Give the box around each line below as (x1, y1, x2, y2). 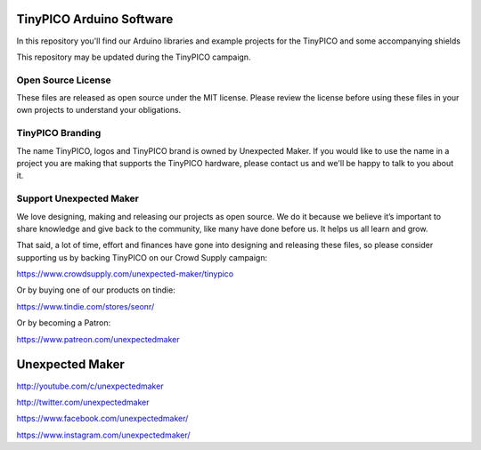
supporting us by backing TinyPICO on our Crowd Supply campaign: (16, 252, 267, 262)
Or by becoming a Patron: (16, 317, 111, 328)
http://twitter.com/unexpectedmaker (16, 397, 150, 407)
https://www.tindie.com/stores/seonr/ (16, 301, 155, 311)
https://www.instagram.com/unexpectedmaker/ (16, 430, 191, 440)
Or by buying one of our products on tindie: (16, 285, 175, 295)
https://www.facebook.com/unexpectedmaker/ (16, 414, 189, 424)
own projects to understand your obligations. (16, 105, 182, 116)
